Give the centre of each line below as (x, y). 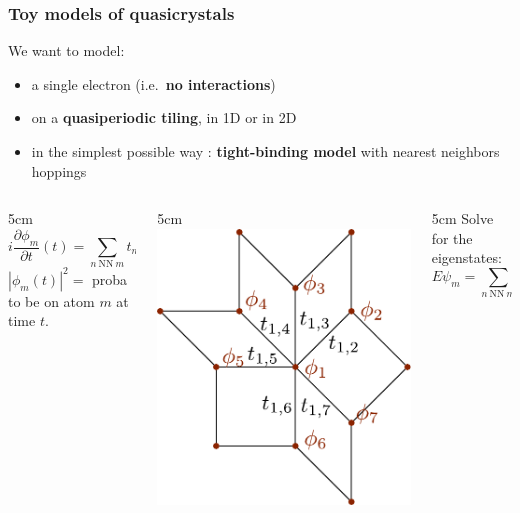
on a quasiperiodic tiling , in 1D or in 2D (164, 117)
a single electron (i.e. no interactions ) (153, 83)
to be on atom (51, 300)
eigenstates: (466, 257)
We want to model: (66, 50)
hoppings (59, 170)
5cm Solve (462, 218)
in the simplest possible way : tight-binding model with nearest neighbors (265, 151)
